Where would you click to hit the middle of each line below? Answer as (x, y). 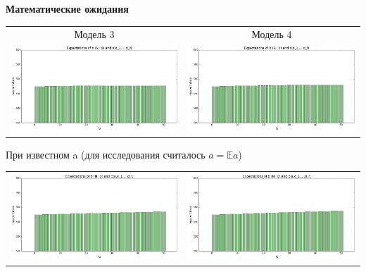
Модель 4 (272, 34)
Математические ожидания (67, 8)
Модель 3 (94, 34)
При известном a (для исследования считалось (106, 154)
